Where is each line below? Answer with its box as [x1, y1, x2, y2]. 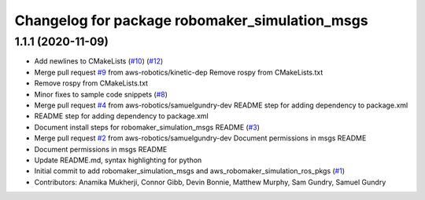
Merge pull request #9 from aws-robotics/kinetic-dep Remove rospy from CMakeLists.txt [34, 67, 323, 77]
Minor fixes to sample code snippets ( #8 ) [34, 89, 168, 99]
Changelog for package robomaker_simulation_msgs [14, 12, 369, 29]
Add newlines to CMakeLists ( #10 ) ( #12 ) [34, 56, 164, 66]
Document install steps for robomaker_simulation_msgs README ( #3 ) [34, 122, 260, 132]
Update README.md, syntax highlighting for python [34, 155, 202, 165]
